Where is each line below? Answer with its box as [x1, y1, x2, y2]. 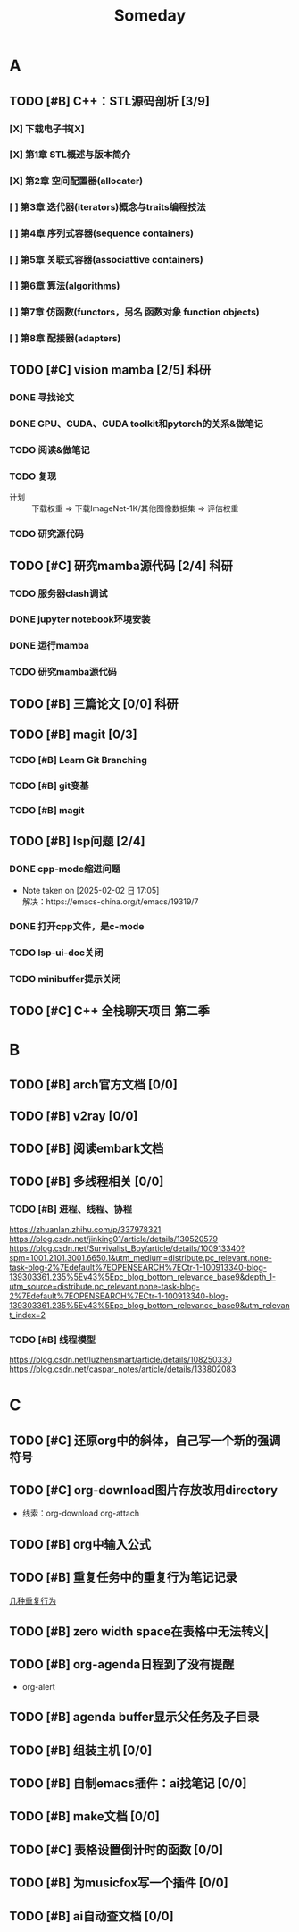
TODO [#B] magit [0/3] [9, 727, 137, 743]
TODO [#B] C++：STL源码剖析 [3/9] [9, 93, 210, 108]
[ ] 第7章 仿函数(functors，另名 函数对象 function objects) [9, 306, 261, 318]
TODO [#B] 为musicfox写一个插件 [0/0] [9, 1876, 229, 1891]
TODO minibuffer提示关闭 [9, 973, 121, 986]
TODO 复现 [9, 470, 57, 483]
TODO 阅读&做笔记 [9, 444, 91, 457]
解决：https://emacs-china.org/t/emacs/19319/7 [21, 895, 199, 907]
